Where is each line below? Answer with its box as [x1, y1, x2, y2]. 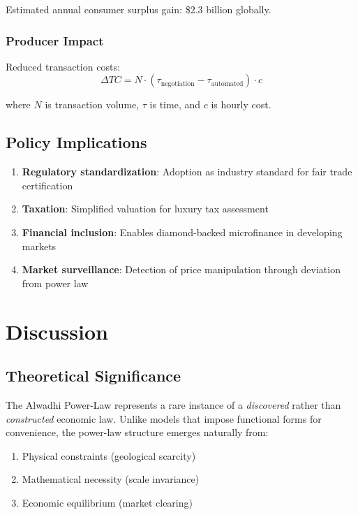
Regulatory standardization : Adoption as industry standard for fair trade [22, 164, 352, 179]
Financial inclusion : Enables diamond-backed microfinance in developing [22, 224, 343, 239]
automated [211, 80, 244, 87]
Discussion [6, 317, 108, 345]
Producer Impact [6, 31, 104, 49]
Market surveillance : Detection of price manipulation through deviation [22, 262, 341, 277]
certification [22, 177, 73, 192]
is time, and [149, 97, 201, 112]
